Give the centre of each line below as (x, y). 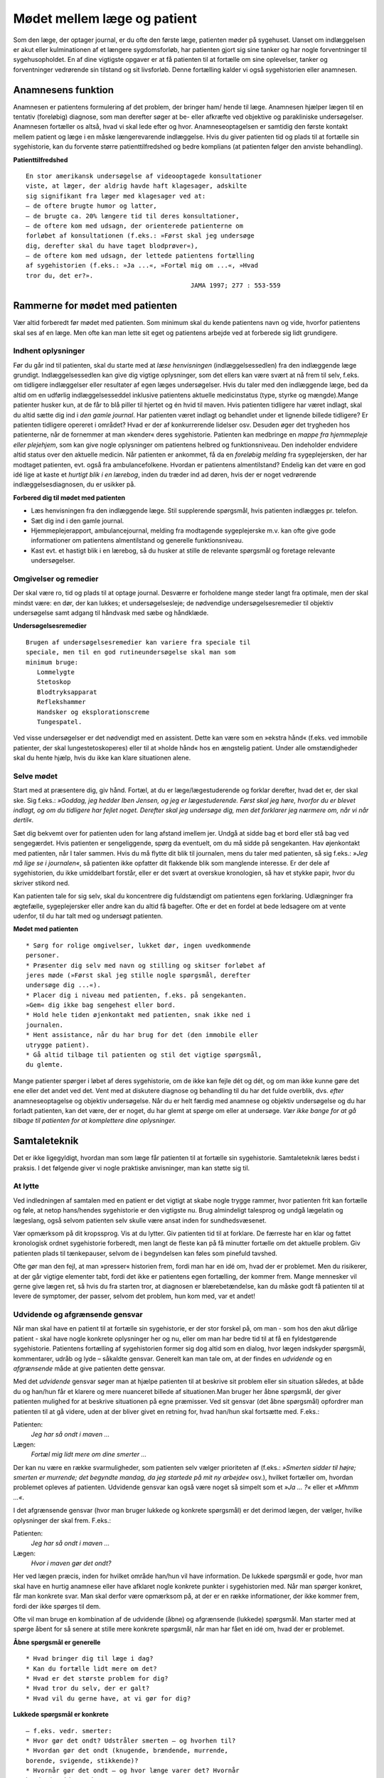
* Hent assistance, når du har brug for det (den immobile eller (142, 1035)
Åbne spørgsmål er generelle (57, 1642)
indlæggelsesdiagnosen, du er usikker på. (75, 484)
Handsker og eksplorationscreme (93, 712)
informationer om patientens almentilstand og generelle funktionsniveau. (137, 541)
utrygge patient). (58, 1045)
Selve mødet (36, 776)
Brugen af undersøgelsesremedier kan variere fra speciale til (138, 642)
